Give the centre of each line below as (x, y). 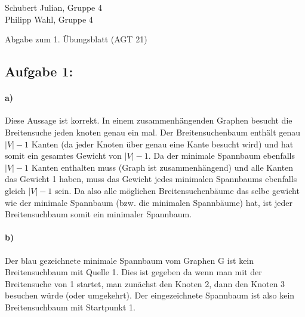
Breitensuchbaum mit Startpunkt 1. (70, 307)
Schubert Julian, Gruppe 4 (53, 7)
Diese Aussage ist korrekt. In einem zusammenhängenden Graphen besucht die (149, 120)
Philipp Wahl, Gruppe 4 (49, 19)
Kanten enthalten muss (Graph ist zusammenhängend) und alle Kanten (162, 167)
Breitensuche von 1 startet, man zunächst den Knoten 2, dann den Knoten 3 (145, 283)
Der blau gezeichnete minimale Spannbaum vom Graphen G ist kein (130, 260)
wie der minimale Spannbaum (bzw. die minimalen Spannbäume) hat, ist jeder (149, 202)
